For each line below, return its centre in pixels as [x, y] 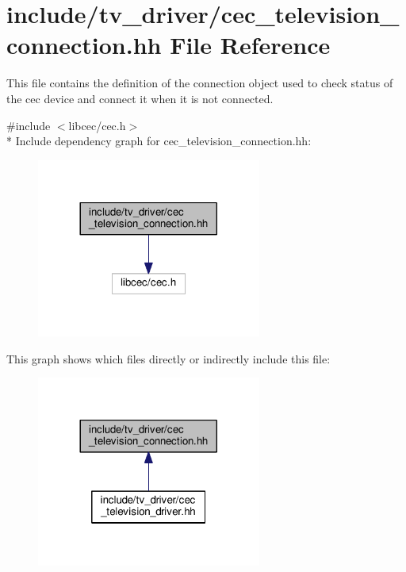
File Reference [250, 45]
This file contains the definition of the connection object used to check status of [200, 83]
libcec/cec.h [97, 125]
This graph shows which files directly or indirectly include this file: [169, 358]
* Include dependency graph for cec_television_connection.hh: [159, 141]
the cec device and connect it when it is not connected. [140, 98]
